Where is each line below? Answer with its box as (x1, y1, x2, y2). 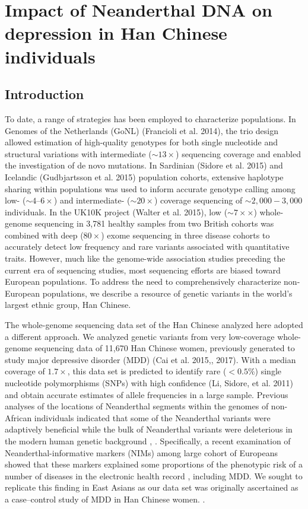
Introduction (5, 85, 84, 103)
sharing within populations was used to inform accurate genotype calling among (5, 182, 296, 195)
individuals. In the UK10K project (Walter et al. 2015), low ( (5, 205, 228, 218)
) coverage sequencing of (154, 194, 243, 206)
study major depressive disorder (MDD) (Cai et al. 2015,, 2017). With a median (5, 353, 296, 365)
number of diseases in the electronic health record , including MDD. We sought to (5, 469, 303, 482)
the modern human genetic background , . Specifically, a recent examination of (5, 434, 291, 447)
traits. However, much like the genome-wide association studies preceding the (5, 252, 285, 265)
